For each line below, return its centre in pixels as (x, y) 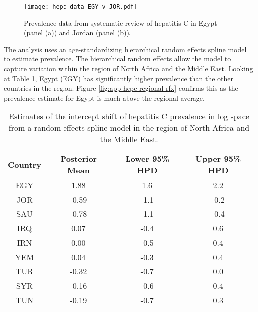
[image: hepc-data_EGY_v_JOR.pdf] (81, 7)
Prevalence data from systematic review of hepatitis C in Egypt (121, 23)
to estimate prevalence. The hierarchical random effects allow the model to (118, 59)
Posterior (79, 159)
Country (25, 164)
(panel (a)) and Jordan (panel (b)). (77, 32)
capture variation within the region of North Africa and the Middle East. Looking (129, 69)
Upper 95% (218, 159)
